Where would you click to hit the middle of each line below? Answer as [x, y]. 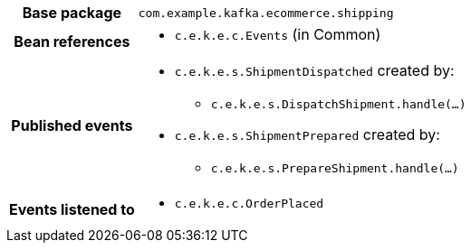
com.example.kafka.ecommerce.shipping [266, 13]
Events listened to [72, 209]
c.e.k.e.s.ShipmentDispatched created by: [314, 70]
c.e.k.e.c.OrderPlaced [249, 204]
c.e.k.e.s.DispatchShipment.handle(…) [338, 104]
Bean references [72, 42]
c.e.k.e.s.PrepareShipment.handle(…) [335, 168]
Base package [72, 13]
